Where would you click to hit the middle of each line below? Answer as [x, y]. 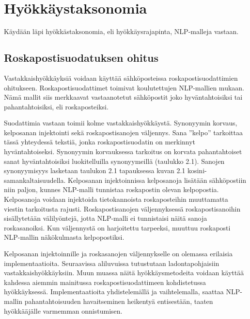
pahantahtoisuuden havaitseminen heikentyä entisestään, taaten [119, 301]
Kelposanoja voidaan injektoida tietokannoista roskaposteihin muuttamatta [116, 199]
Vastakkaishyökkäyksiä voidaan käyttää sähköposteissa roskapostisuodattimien [121, 78]
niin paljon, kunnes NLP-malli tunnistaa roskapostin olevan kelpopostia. [111, 189]
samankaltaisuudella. [35, 180]
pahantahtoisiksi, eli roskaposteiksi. [56, 106]
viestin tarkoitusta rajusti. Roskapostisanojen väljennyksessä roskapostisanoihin [122, 208]
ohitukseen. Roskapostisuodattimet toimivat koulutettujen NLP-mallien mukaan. [124, 87]
